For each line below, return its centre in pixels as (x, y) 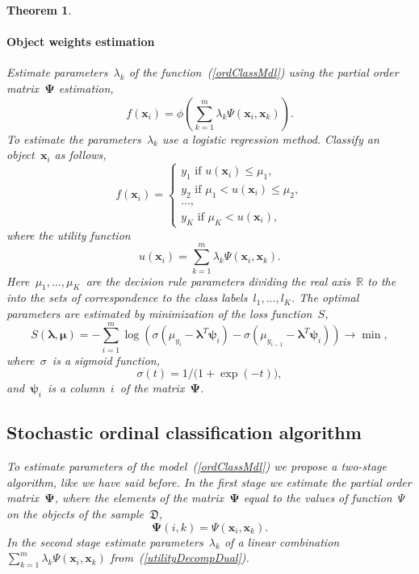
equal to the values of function (318, 498)
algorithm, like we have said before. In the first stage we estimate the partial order (209, 482)
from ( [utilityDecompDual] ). (180, 557)
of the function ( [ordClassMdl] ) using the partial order (264, 72)
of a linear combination (282, 541)
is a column (76, 388)
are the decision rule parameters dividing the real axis (218, 281)
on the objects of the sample (75, 513)
